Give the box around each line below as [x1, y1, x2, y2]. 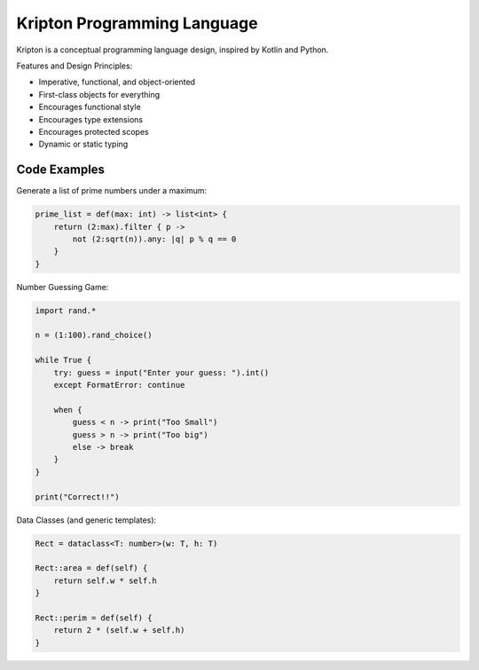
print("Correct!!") [35, 492, 120, 501]
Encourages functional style [38, 102, 141, 113]
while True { [35, 355, 92, 366]
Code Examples [16, 162, 106, 177]
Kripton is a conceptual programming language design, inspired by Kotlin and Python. [16, 44, 329, 55]
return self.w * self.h [53, 575, 157, 586]
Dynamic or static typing [38, 138, 129, 150]
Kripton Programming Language [16, 13, 258, 33]
